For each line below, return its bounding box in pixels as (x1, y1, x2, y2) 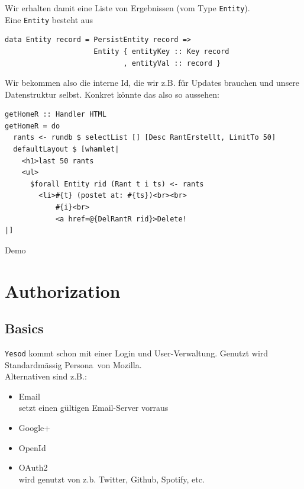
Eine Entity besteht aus (5, 13, 93, 25)
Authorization (5, 278, 121, 303)
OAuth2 (18, 461, 48, 474)
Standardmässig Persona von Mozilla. (5, 358, 142, 371)
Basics (5, 319, 44, 337)
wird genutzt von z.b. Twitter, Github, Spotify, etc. (18, 472, 205, 485)
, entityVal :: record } (123, 59, 221, 67)
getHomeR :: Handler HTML (5, 110, 106, 119)
